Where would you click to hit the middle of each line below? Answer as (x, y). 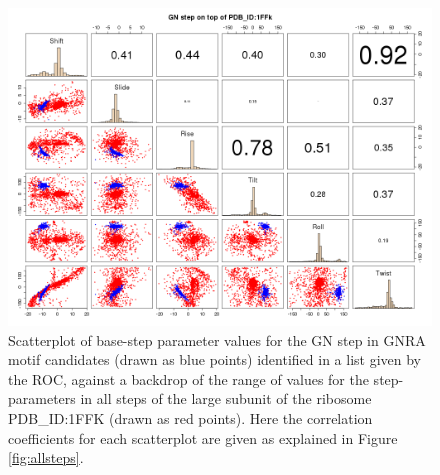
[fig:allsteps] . (46, 457)
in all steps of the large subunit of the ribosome (226, 398)
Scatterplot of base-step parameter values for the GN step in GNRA (217, 339)
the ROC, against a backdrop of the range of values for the (188, 378)
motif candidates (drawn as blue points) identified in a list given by (214, 359)
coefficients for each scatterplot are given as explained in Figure (203, 437)
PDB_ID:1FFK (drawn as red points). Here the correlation (190, 417)
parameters (42, 398)
